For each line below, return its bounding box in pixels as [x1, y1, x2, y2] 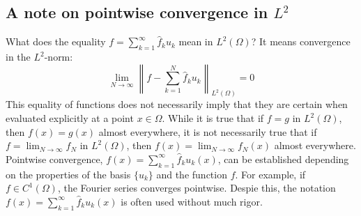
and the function [156, 167, 227, 181]
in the [6, 49, 31, 63]
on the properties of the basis [6, 167, 131, 181]
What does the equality [6, 34, 106, 49]
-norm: [44, 49, 73, 63]
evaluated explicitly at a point [6, 111, 134, 125]
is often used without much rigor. [121, 194, 263, 208]
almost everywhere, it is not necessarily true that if [98, 124, 317, 139]
